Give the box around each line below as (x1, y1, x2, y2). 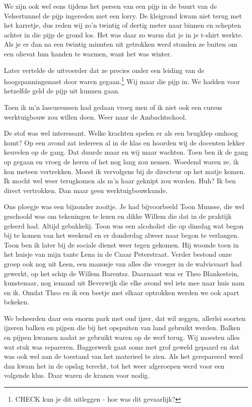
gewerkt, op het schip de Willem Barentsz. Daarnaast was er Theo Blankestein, (4, 268, 239, 278)
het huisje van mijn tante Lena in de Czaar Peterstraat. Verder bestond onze (4, 249, 232, 259)
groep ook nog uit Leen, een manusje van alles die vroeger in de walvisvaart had (4, 258, 242, 268)
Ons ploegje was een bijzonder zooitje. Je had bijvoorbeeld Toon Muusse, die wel (4, 201, 245, 212)
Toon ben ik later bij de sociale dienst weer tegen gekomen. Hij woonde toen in (4, 239, 239, 249)
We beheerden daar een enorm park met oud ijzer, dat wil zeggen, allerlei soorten (4, 313, 246, 323)
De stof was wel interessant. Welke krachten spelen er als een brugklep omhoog (4, 128, 238, 138)
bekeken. (4, 297, 30, 307)
